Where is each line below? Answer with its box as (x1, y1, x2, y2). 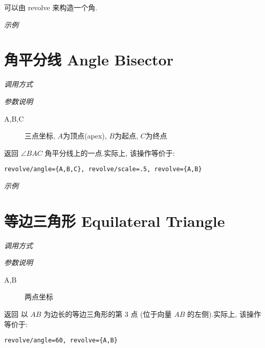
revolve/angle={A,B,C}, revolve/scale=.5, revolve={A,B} (4, 166, 202, 173)
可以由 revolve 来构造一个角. (4, 2, 98, 12)
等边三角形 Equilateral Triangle (4, 210, 225, 231)
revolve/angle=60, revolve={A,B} (4, 337, 118, 344)
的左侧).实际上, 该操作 (187, 309, 261, 319)
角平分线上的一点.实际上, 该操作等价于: (45, 147, 175, 158)
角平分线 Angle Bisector (4, 49, 173, 70)
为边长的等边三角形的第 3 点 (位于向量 (43, 309, 172, 319)
